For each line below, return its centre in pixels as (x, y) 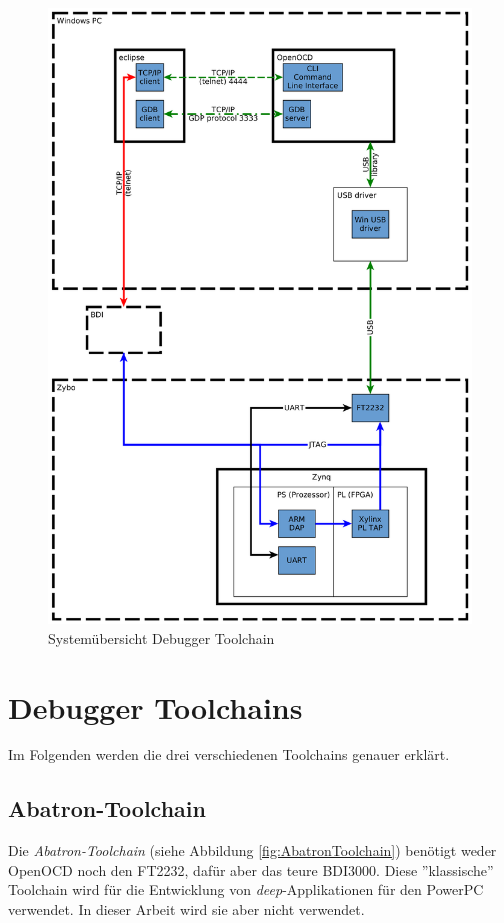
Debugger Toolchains (155, 706)
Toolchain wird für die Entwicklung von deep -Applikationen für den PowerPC (246, 889)
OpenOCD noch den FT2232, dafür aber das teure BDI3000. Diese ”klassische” (251, 869)
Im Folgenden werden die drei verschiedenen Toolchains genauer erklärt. (229, 754)
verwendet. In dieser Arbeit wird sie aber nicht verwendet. (186, 909)
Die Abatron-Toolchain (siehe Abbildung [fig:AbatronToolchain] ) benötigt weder (252, 850)
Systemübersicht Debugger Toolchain (161, 637)
